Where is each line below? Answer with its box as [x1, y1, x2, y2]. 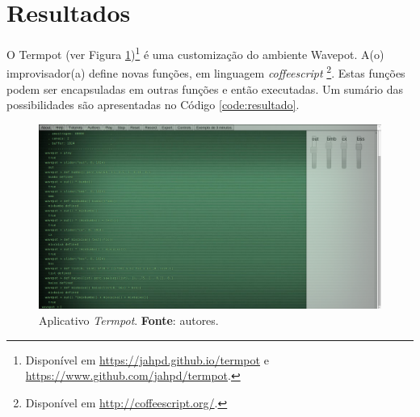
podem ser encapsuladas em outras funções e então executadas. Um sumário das [6, 80, 404, 97]
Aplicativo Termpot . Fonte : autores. [39, 311, 219, 328]
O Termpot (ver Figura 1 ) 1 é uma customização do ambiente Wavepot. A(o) [6, 44, 384, 62]
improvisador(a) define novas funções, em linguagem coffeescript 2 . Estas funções [6, 62, 405, 82]
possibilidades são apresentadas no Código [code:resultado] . [6, 96, 300, 113]
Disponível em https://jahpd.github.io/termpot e [25, 351, 269, 368]
